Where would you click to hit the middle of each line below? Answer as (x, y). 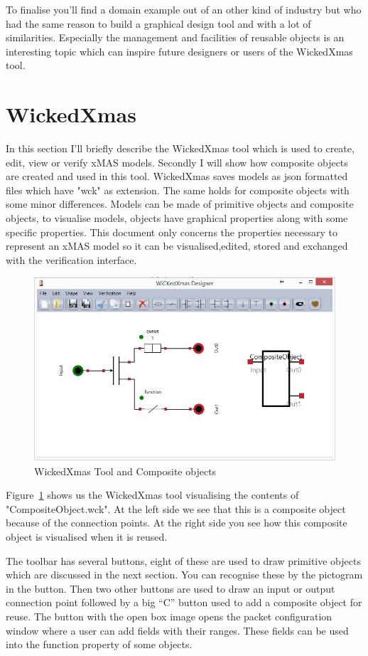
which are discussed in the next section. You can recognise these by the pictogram (184, 575)
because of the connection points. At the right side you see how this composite (177, 523)
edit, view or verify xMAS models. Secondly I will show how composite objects (177, 162)
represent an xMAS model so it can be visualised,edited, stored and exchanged (177, 246)
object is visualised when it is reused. (87, 537)
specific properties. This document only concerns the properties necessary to (172, 232)
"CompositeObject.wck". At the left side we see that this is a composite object (176, 508)
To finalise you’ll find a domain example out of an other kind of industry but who (184, 9)
